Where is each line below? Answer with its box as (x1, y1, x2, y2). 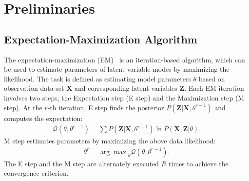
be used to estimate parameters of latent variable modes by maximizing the (4, 64, 230, 74)
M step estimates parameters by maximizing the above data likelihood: (4, 136, 216, 146)
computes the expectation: (4, 113, 83, 123)
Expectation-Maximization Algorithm (4, 31, 197, 46)
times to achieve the (169, 158, 229, 168)
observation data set (4, 83, 64, 93)
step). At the (4, 102, 42, 112)
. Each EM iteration (184, 83, 244, 93)
